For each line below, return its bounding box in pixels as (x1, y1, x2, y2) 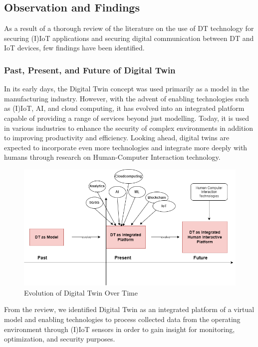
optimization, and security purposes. (4, 334, 115, 344)
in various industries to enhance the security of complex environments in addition (4, 122, 254, 133)
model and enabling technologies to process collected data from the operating (4, 314, 241, 324)
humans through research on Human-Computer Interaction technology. (4, 152, 221, 162)
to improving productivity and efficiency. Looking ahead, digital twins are (4, 132, 230, 143)
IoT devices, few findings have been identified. (4, 42, 145, 53)
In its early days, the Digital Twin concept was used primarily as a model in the (4, 83, 250, 94)
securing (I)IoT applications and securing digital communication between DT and (4, 32, 254, 43)
